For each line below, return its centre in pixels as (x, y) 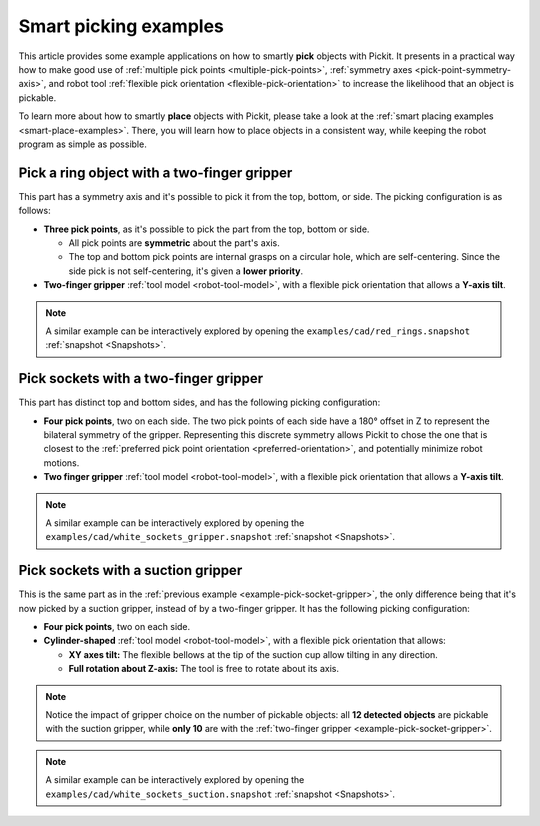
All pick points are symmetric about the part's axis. (174, 242)
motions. (61, 462)
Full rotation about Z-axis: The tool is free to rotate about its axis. (204, 669)
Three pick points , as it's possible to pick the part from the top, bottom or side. (206, 229)
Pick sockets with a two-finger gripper (141, 378)
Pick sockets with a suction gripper (130, 570)
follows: (34, 211)
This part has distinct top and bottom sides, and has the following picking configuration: (199, 402)
